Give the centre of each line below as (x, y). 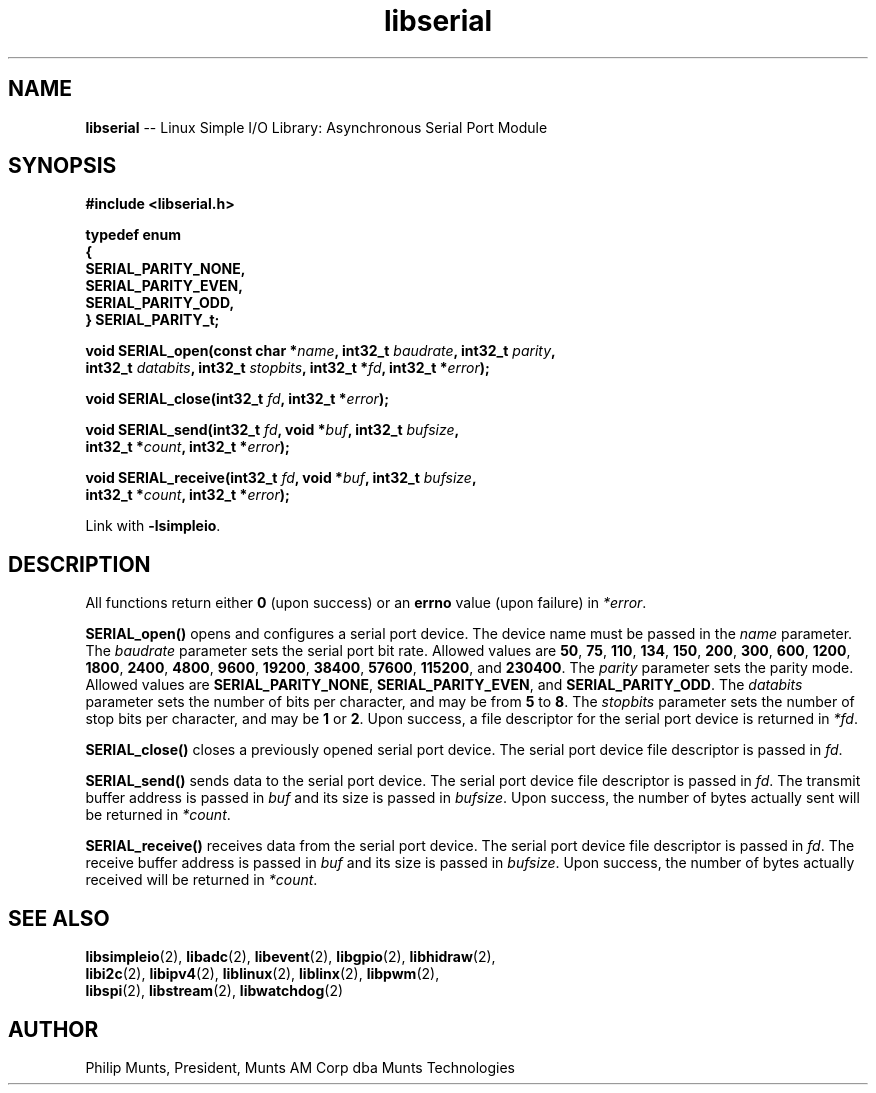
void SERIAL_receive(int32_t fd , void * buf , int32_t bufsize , (281, 478)
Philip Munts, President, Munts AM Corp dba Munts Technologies (300, 1067)
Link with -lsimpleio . (153, 526)
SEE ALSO (59, 918)
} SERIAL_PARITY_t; (152, 320)
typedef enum (133, 235)
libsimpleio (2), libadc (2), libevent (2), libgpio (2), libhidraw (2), (290, 957)
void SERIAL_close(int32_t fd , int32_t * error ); (237, 399)
